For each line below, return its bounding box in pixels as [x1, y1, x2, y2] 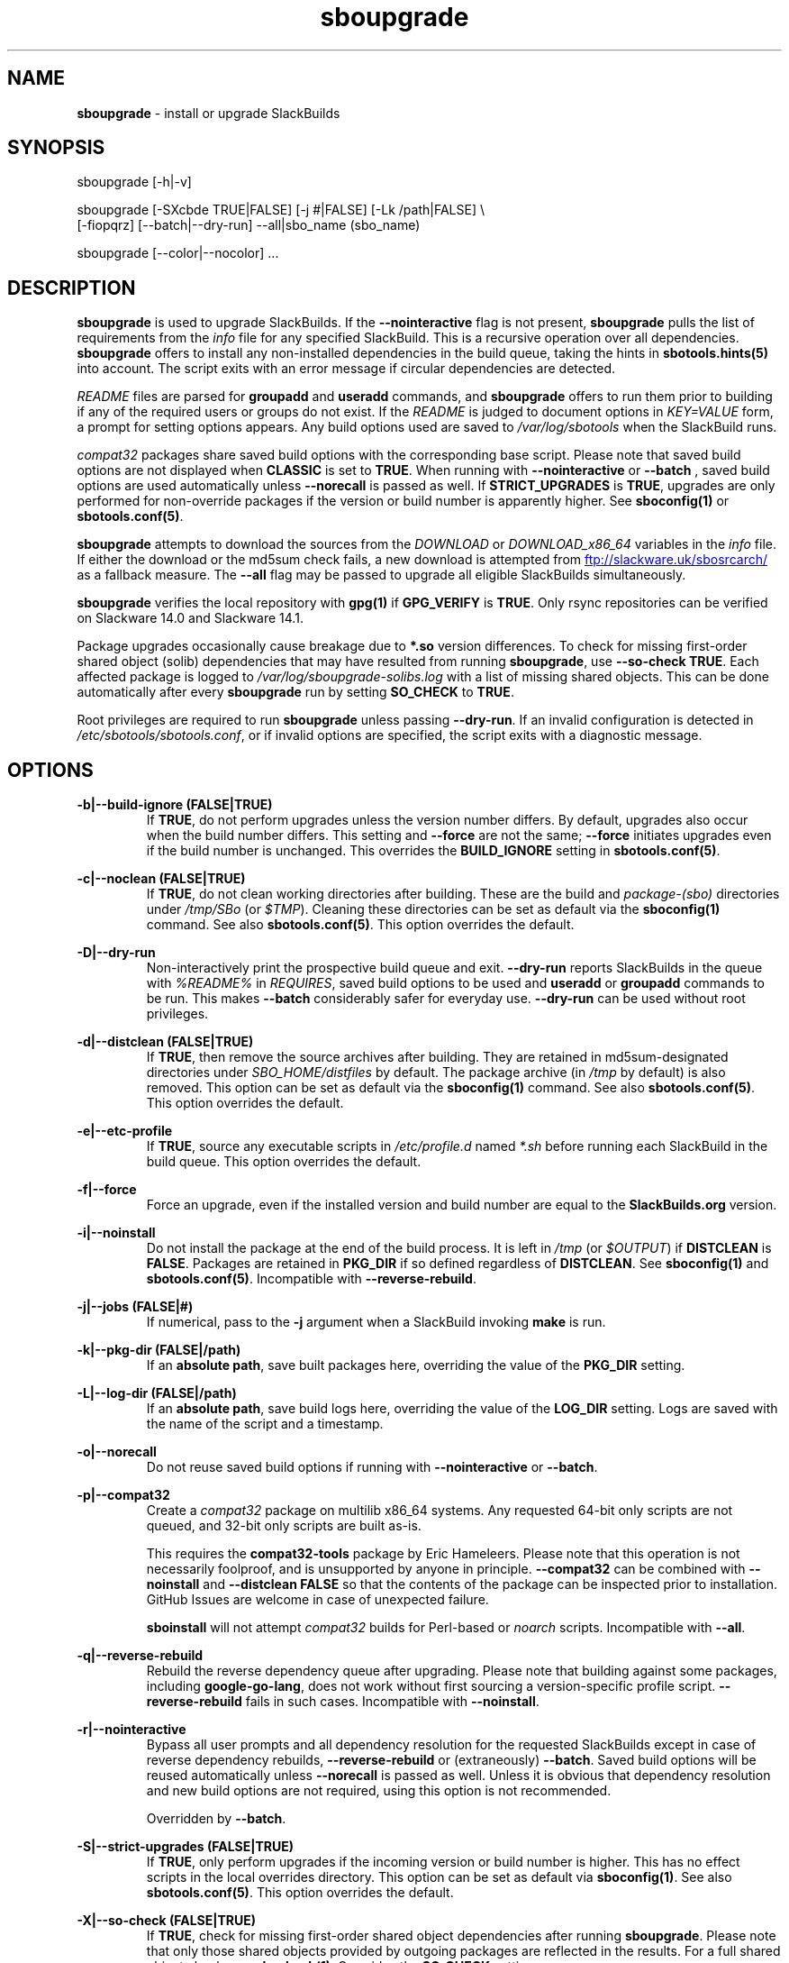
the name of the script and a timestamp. [146, 1416, 384, 1432]
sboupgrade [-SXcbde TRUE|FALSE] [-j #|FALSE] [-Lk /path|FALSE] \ [77, 202, 485, 218]
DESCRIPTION [7, 276, 136, 299]
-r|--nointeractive [77, 1721, 186, 1738]
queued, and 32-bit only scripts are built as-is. [146, 1518, 422, 1534]
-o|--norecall [77, 1444, 157, 1460]
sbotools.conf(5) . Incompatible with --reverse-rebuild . [146, 1271, 476, 1287]
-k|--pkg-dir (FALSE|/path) [77, 1342, 241, 1358]
